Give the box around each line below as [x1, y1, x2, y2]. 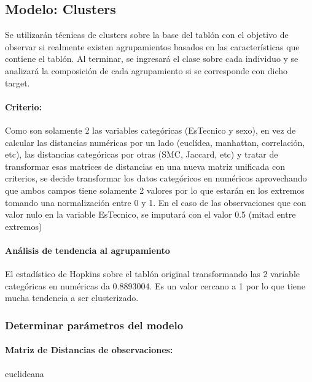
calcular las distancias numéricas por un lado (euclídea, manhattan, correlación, [5, 136, 305, 148]
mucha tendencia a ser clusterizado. [5, 291, 139, 304]
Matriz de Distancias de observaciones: [5, 343, 173, 356]
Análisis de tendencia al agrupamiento [5, 243, 170, 256]
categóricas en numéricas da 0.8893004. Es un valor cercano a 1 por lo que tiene [5, 279, 306, 292]
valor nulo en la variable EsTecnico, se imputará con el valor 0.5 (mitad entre [5, 208, 296, 221]
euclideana [5, 367, 44, 380]
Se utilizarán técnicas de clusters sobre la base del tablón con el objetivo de [5, 28, 289, 41]
